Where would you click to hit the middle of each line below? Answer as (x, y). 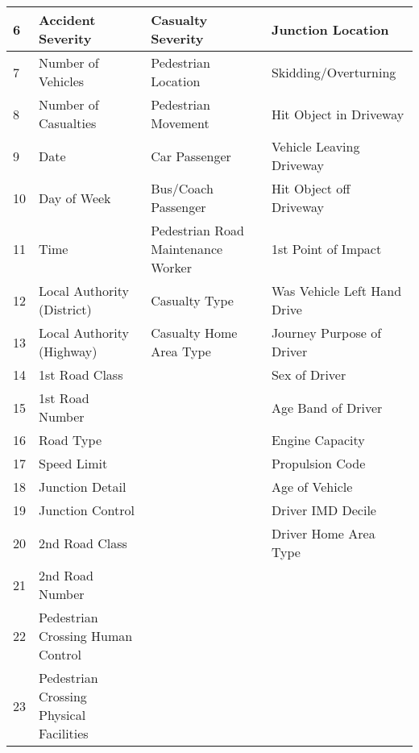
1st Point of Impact (326, 249)
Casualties (68, 123)
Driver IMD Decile (324, 510)
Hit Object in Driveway (338, 114)
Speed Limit (73, 463)
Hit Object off (311, 188)
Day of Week (75, 198)
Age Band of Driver (327, 407)
